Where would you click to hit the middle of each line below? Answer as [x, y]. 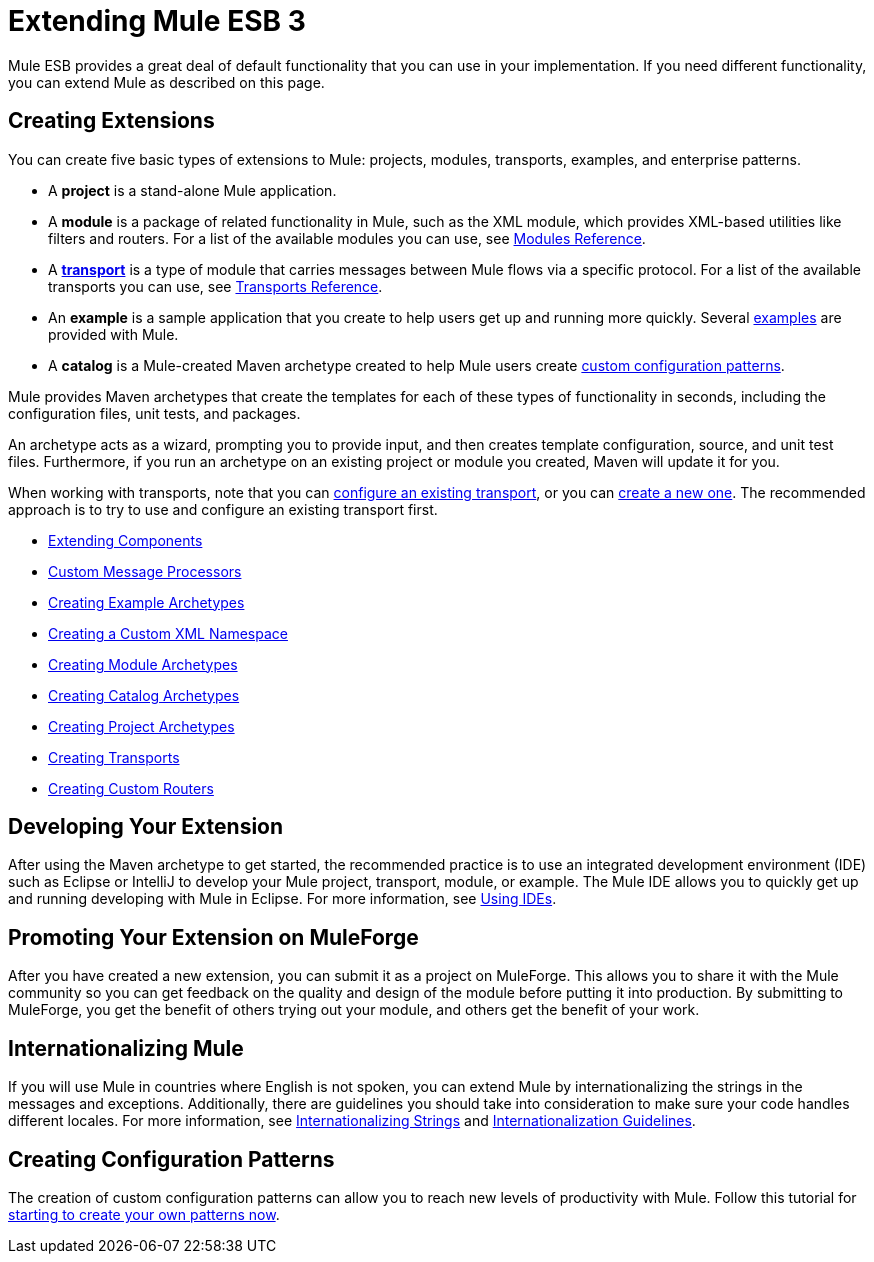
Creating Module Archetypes [143, 664]
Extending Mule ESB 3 [157, 21]
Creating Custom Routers [131, 788]
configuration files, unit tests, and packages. [154, 413]
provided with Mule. [113, 334]
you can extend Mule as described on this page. [166, 82]
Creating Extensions [111, 121]
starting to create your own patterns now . [144, 1214]
